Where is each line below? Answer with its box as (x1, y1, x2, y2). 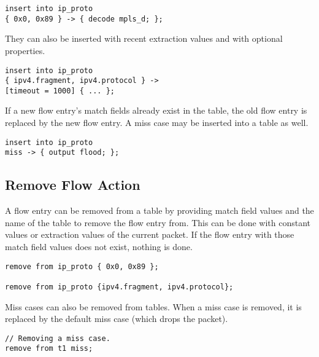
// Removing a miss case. (5, 334, 110, 343)
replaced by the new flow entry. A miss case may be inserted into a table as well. (5, 116, 309, 129)
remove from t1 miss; (5, 344, 93, 353)
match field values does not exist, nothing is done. (5, 240, 193, 253)
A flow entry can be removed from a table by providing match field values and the (5, 204, 314, 217)
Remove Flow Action (5, 175, 140, 194)
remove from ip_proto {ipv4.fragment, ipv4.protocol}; (5, 282, 234, 291)
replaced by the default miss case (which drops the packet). (5, 312, 228, 325)
